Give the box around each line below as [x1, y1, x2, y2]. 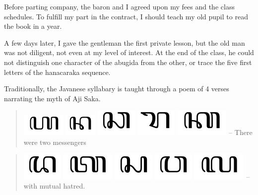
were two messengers [23, 136, 86, 147]
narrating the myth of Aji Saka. [4, 93, 101, 103]
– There [229, 127, 253, 137]
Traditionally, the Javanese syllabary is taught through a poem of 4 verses [4, 83, 229, 94]
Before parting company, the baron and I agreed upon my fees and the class [4, 1, 235, 11]
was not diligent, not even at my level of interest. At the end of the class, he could [4, 47, 254, 58]
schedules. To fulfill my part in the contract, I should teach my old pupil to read [4, 11, 248, 21]
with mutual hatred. [23, 181, 85, 191]
